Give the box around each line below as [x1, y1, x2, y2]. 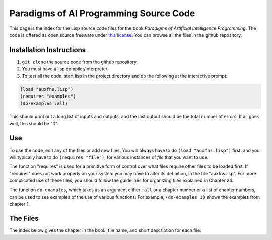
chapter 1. [9, 201, 30, 207]
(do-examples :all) [20, 101, 68, 106]
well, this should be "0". [9, 120, 59, 126]
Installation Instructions [9, 45, 86, 54]
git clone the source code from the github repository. [22, 59, 138, 65]
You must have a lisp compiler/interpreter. [22, 66, 109, 72]
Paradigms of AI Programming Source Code [9, 8, 195, 19]
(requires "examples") [20, 93, 76, 99]
